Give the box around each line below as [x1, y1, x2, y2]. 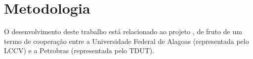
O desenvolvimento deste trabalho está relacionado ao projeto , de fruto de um [4, 26, 242, 37]
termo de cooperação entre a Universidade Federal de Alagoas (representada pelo [4, 36, 249, 46]
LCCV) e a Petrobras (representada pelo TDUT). [4, 45, 155, 56]
